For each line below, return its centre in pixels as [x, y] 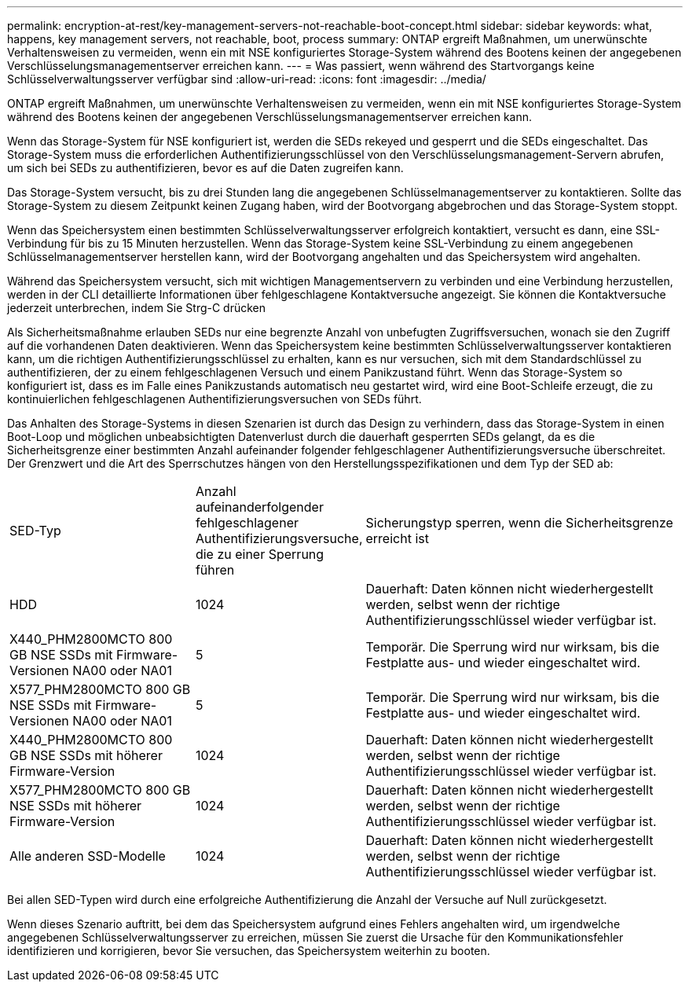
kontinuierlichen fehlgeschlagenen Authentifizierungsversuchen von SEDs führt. [214, 399]
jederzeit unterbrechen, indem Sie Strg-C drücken [137, 308]
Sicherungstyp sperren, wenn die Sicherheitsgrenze [519, 523]
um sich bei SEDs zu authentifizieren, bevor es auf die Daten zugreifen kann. [205, 168]
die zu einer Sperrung [260, 554]
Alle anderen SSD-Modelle [88, 856]
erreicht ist [397, 538]
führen [215, 570]
